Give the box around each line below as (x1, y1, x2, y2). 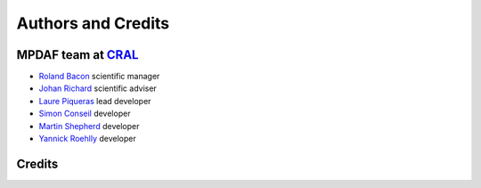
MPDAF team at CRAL (16, 47, 139, 62)
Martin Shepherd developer (38, 120, 140, 131)
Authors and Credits (16, 13, 170, 33)
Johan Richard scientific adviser (38, 83, 158, 94)
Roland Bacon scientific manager (38, 71, 160, 82)
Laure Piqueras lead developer (38, 95, 151, 106)
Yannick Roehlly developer (38, 134, 137, 144)
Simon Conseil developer (38, 108, 131, 119)
